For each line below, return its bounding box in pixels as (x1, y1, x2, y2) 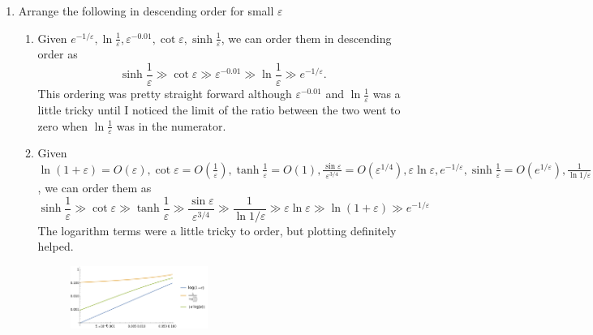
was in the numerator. (116, 117, 226, 134)
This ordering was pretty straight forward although (37, 85, 292, 102)
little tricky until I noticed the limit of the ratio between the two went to (37, 101, 401, 118)
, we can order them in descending (221, 29, 392, 46)
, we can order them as (37, 179, 152, 196)
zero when (37, 117, 88, 134)
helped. (37, 238, 74, 255)
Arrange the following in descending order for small (18, 2, 274, 19)
